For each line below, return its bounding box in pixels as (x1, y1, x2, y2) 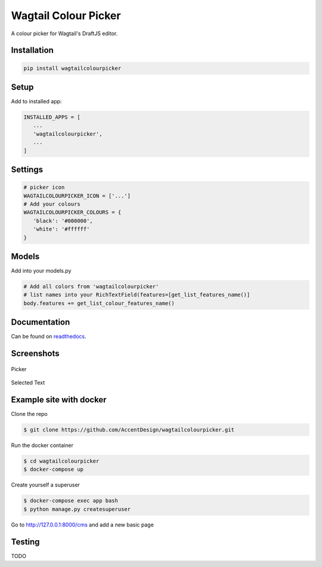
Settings (11, 165, 44, 174)
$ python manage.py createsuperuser (23, 506, 131, 513)
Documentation (11, 317, 70, 328)
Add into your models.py (11, 267, 72, 275)
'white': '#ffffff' (33, 226, 90, 233)
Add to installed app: (11, 98, 62, 105)
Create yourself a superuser (11, 481, 80, 489)
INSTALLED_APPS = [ (23, 114, 80, 121)
